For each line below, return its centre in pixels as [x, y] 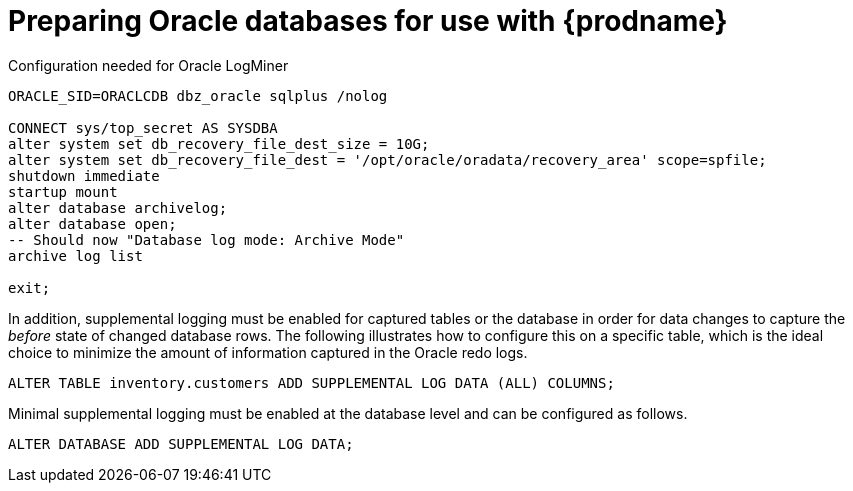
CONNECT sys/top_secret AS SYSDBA [143, 127]
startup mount [63, 191]
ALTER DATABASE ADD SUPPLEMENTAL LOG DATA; [181, 443]
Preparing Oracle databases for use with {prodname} [368, 21]
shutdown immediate [84, 175]
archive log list [75, 255]
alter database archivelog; [118, 207]
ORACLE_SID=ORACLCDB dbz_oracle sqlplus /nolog [198, 95]
